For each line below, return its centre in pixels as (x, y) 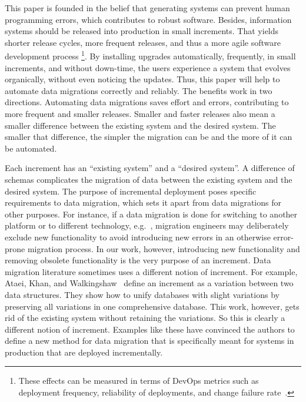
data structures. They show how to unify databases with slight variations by (142, 294)
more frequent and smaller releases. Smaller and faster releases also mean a (140, 113)
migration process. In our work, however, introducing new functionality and (164, 248)
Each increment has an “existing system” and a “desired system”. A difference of (150, 168)
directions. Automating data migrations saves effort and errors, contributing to (147, 102)
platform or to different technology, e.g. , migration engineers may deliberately (147, 225)
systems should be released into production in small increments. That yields (142, 31)
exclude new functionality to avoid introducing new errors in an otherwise (138, 237)
